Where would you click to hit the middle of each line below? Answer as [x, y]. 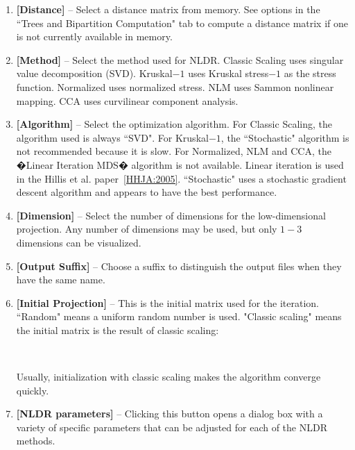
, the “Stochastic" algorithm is [285, 137]
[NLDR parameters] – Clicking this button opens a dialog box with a [170, 414]
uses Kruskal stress [228, 73]
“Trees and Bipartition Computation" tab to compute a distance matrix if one [182, 23]
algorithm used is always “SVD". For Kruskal [112, 137]
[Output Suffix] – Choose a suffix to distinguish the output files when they [179, 266]
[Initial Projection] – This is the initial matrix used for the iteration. [167, 302]
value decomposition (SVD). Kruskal [94, 73]
